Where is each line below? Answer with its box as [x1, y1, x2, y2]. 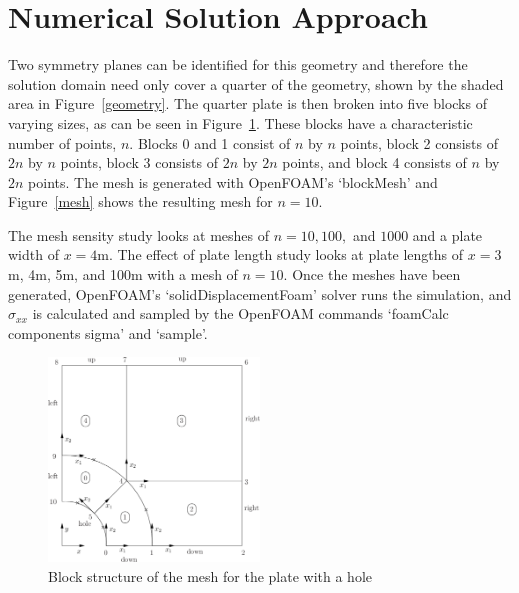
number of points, [8, 132, 117, 153]
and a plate [412, 224, 483, 245]
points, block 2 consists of [340, 132, 499, 153]
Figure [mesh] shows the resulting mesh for [8, 191, 273, 212]
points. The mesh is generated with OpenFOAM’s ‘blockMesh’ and [28, 171, 438, 192]
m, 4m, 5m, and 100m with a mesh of [8, 264, 238, 285]
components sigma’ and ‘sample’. [8, 322, 208, 343]
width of [8, 244, 59, 265]
